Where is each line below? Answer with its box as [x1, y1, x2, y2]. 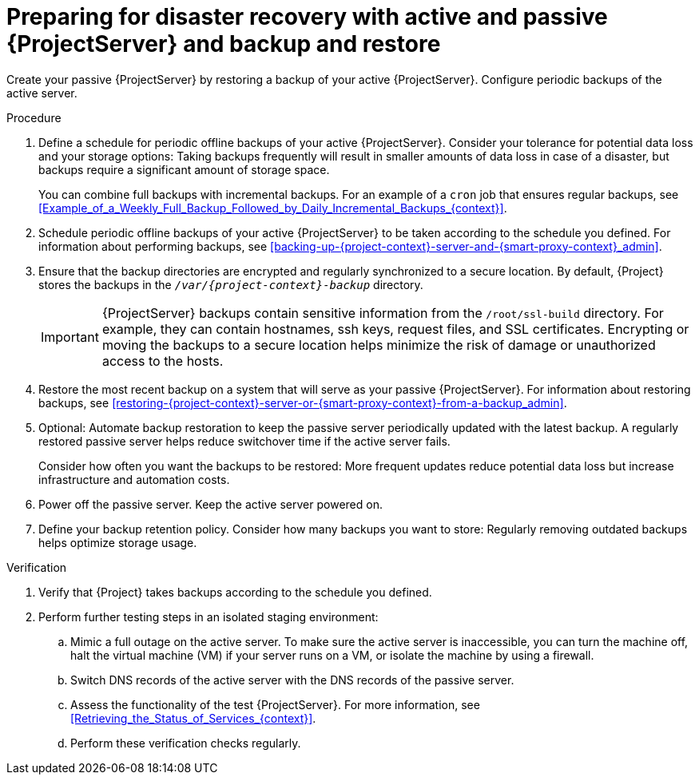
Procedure [6, 110, 62, 125]
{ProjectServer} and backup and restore [6, 30, 441, 57]
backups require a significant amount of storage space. [38, 162, 330, 176]
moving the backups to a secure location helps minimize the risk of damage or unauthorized [101, 336, 656, 353]
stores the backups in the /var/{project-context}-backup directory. [38, 277, 423, 291]
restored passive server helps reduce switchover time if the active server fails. [38, 434, 451, 448]
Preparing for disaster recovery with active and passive [6, 3, 608, 30]
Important [41, 328, 99, 345]
